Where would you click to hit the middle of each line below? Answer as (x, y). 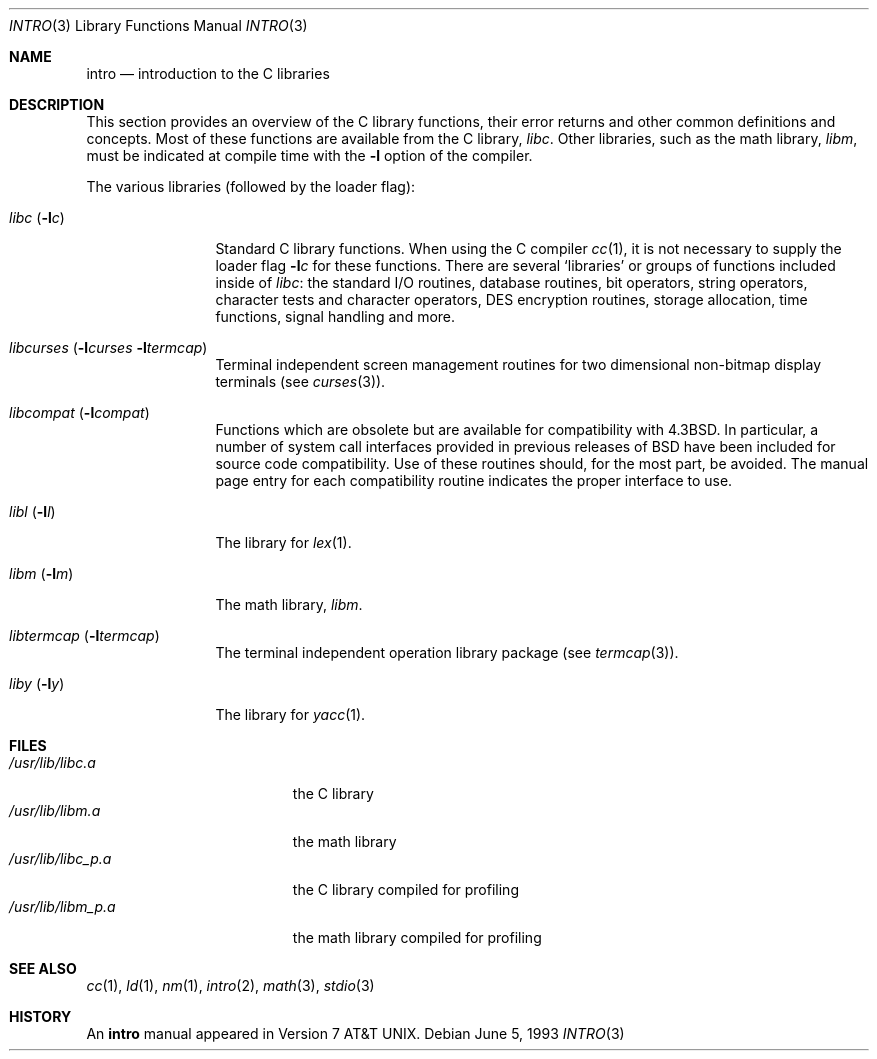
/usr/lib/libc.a (52, 762)
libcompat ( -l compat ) (79, 412)
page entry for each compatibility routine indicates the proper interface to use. (474, 480)
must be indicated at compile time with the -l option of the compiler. (309, 155)
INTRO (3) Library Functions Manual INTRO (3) (158, 25)
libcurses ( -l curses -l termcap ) (108, 347)
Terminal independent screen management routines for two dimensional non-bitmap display (518, 364)
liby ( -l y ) (37, 683)
